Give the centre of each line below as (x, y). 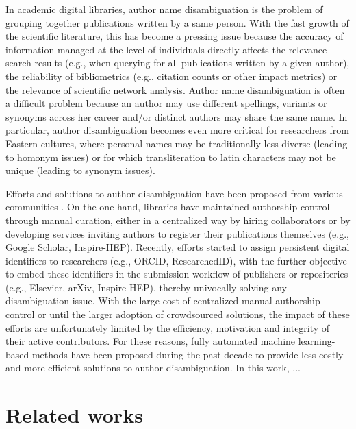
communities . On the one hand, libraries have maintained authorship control (168, 207)
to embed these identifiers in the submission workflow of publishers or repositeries (177, 274)
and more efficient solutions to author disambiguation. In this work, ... (153, 368)
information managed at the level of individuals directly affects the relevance (166, 49)
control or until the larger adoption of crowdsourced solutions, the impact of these (178, 314)
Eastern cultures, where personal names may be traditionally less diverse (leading (177, 143)
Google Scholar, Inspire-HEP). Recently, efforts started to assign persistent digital (178, 247)
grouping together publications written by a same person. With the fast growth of (177, 22)
